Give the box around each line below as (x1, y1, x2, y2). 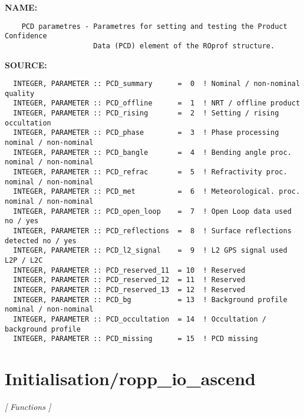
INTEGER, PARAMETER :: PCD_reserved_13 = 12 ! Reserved (13, 285, 246, 294)
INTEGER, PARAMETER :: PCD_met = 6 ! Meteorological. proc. (13, 187, 300, 196)
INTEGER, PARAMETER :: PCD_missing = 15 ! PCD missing (13, 335, 258, 343)
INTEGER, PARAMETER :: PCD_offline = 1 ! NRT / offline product (13, 99, 300, 108)
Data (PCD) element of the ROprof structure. (93, 41, 275, 50)
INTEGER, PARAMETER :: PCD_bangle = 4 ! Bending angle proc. (13, 148, 292, 157)
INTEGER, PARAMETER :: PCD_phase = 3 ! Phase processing (13, 128, 279, 137)
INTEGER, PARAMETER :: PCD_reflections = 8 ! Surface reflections (13, 227, 292, 235)
